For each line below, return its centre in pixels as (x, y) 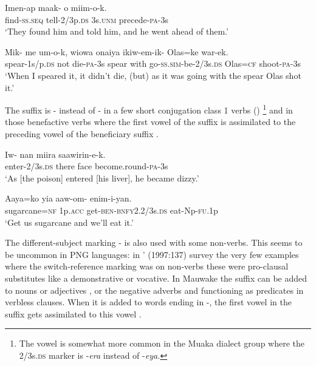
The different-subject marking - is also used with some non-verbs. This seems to (154, 242)
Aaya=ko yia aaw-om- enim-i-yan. (68, 198)
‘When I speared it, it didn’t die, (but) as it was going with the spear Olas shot (153, 75)
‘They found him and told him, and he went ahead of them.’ (117, 31)
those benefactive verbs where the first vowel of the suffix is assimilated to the (150, 122)
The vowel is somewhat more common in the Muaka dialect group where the (162, 343)
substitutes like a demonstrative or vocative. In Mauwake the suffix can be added (156, 278)
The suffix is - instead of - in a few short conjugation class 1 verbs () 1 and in (149, 109)
